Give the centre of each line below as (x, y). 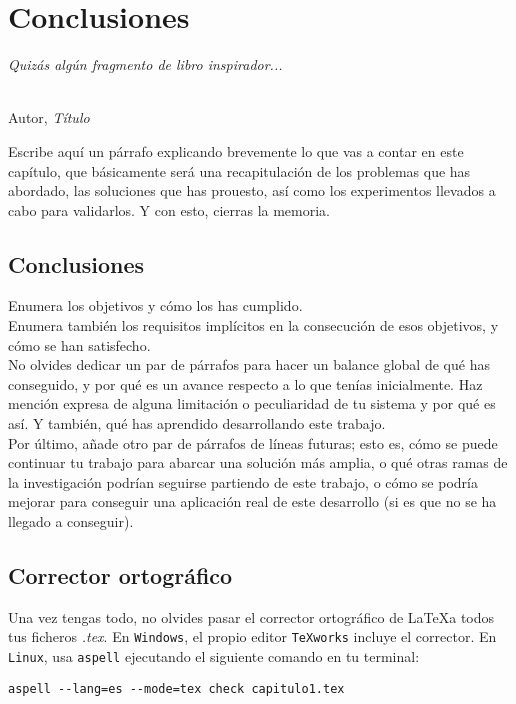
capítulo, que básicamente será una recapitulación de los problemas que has (239, 170)
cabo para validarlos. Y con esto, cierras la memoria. (169, 209)
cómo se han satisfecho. (79, 344)
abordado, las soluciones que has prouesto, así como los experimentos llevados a (252, 190)
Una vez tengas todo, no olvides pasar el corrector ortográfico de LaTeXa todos (251, 616)
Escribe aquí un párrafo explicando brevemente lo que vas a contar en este (236, 150)
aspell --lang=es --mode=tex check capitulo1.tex (176, 688)
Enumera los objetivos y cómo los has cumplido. (155, 305)
